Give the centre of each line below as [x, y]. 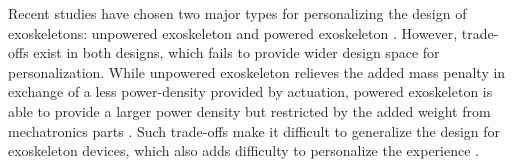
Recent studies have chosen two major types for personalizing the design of [237, 13]
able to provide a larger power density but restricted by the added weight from [249, 110]
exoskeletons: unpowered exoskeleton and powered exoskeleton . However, [233, 32]
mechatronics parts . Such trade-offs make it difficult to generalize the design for [254, 130]
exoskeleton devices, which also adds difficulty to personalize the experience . [243, 150]
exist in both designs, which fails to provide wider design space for [236, 52]
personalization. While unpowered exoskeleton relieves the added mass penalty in [257, 71]
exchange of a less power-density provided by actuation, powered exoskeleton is [250, 91]
